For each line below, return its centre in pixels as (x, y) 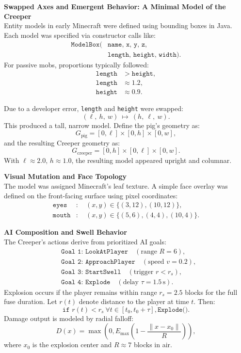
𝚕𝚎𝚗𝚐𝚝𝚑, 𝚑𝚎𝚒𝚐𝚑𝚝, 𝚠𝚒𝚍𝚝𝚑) (144, 55)
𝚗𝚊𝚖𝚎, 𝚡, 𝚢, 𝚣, (127, 45)
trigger (144, 272)
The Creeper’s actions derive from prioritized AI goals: (85, 241)
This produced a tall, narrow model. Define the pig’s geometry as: (102, 125)
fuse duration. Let (31, 301)
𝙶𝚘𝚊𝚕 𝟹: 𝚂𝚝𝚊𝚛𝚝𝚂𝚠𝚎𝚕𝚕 (91, 272)
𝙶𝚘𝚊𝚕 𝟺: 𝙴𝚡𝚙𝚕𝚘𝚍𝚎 (86, 282)
